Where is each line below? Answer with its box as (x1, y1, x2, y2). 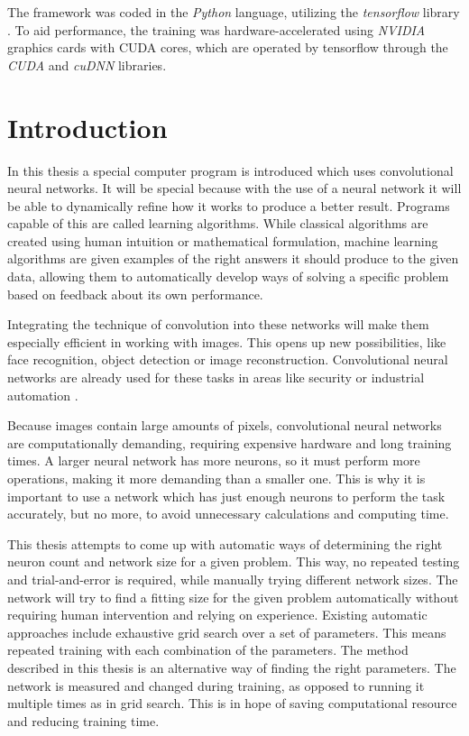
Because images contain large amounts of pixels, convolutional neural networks (7, 416, 442, 435)
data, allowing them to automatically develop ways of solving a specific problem (7, 267, 449, 286)
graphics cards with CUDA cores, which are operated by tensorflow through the (7, 38, 448, 57)
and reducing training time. (7, 711, 160, 730)
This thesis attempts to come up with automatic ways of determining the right (7, 534, 443, 553)
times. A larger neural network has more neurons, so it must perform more (7, 451, 420, 470)
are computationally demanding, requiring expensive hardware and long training (7, 433, 452, 452)
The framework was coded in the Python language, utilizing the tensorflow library (7, 3, 460, 21)
